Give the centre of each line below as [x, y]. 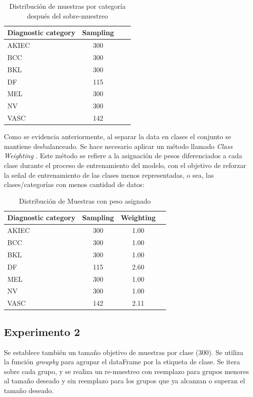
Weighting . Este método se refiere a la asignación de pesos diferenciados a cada [123, 156]
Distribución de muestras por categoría [68, 6]
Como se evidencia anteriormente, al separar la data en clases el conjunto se [118, 136]
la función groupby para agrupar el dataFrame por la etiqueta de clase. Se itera [122, 362]
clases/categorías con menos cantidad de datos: [74, 184]
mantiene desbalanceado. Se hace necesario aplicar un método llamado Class [118, 146]
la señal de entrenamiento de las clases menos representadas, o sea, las [109, 175]
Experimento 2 [42, 331]
